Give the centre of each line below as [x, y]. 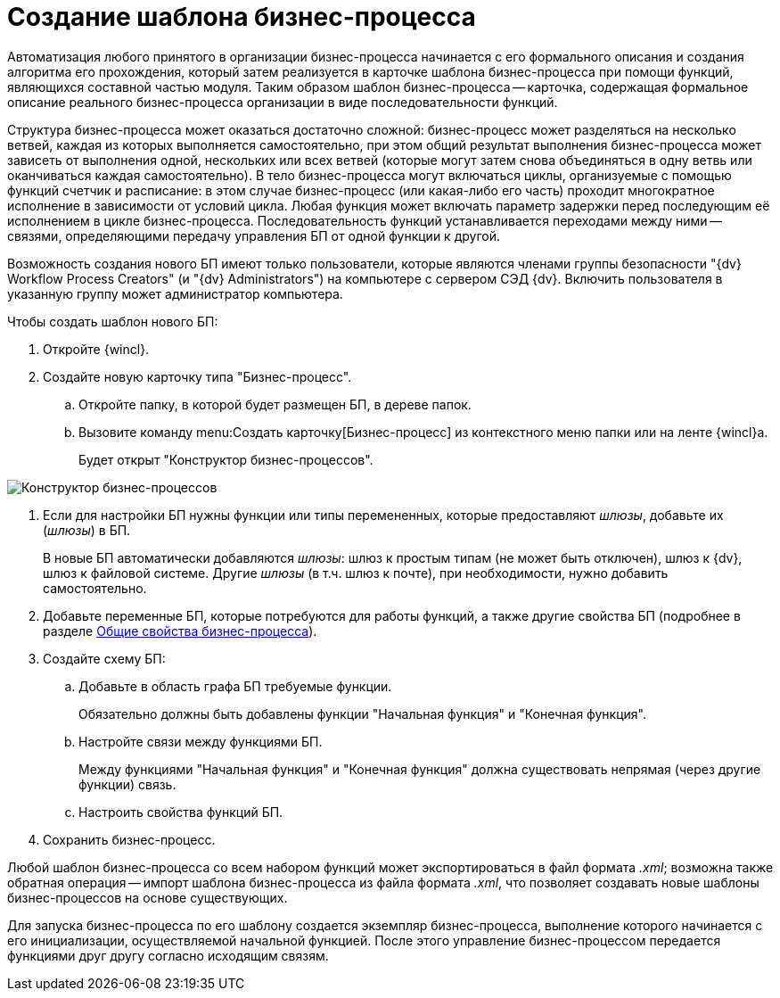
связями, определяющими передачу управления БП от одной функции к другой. [254, 235]
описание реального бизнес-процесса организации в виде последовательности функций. [283, 102]
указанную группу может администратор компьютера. [175, 293]
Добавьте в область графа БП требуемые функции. [235, 686]
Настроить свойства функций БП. [181, 812]
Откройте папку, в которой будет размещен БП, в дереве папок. [275, 404]
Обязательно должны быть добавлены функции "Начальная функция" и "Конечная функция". [362, 713]
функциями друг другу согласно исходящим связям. [168, 955]
